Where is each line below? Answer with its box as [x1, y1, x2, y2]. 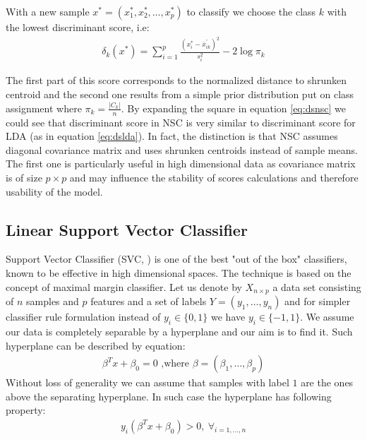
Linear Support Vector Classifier [6, 218, 248, 240]
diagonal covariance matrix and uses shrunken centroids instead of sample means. [6, 142, 358, 157]
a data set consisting [272, 279, 361, 294]
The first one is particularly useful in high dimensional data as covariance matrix [6, 156, 356, 171]
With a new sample [6, 4, 90, 18]
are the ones [301, 375, 354, 390]
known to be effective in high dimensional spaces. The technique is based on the [6, 266, 351, 280]
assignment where [6, 100, 82, 115]
